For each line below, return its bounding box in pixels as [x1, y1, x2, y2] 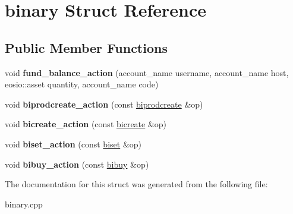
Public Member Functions [5, 38, 168, 56]
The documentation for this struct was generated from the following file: [5, 178, 268, 190]
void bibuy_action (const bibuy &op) [5, 158, 149, 170]
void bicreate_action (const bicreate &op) [5, 118, 167, 130]
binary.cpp [5, 197, 43, 210]
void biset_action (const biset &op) [5, 137, 142, 150]
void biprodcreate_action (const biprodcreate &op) [5, 97, 203, 110]
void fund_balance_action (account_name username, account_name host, [5, 66, 289, 78]
